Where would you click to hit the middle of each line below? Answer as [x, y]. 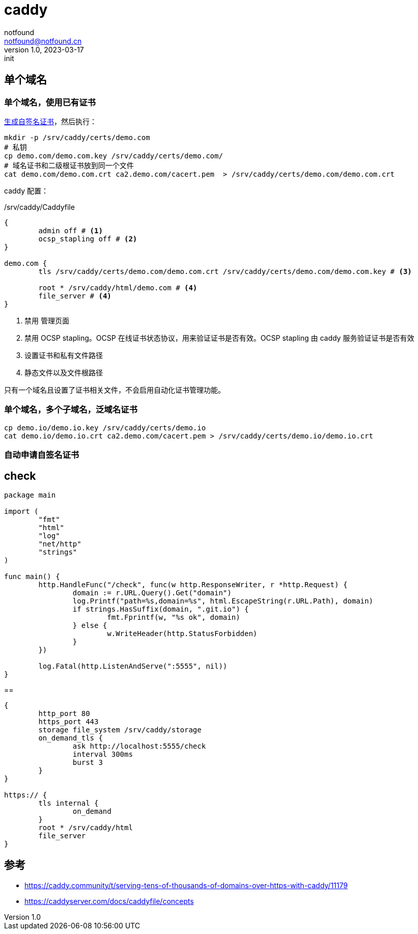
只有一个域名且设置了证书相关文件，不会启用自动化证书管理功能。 [115, 390]
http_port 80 [64, 713]
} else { [90, 625]
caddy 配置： [26, 190]
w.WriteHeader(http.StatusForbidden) [182, 633]
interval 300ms [103, 754]
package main [30, 495]
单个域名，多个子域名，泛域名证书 [71, 410]
